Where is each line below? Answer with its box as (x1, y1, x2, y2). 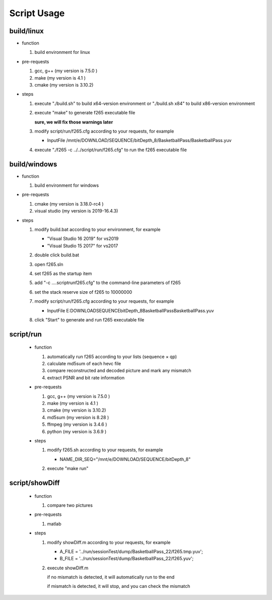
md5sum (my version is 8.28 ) (47, 414, 109, 420)
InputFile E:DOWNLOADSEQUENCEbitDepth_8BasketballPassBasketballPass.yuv (47, 307, 214, 313)
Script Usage (9, 8, 65, 19)
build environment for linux (34, 49, 90, 55)
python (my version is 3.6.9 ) (47, 428, 107, 434)
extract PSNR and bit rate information (47, 374, 125, 380)
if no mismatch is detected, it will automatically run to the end (47, 574, 175, 580)
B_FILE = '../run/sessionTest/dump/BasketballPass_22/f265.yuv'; (59, 556, 194, 562)
